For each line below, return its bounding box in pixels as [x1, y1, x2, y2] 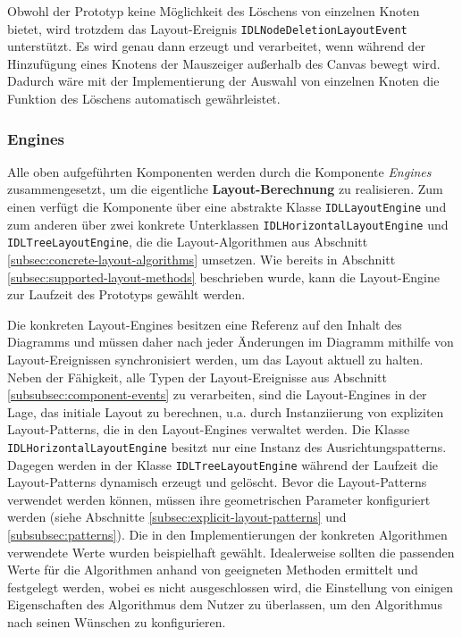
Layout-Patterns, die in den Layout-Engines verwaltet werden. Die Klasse [7, 420, 410, 439]
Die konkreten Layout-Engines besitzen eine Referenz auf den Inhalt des [7, 314, 402, 333]
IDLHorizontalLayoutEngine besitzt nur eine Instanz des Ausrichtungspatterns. [7, 437, 447, 456]
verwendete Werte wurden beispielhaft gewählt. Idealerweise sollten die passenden [7, 542, 455, 561]
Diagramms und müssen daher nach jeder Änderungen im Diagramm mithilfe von [7, 332, 454, 351]
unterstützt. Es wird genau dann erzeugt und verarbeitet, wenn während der [7, 37, 426, 55]
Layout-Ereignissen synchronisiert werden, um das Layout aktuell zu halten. [7, 349, 424, 368]
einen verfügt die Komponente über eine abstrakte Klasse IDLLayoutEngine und [7, 197, 447, 216]
